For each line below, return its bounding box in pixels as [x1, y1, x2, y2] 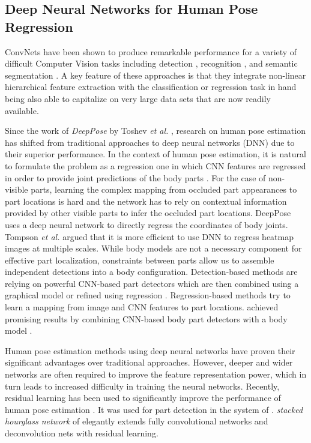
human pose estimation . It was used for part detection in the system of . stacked [5, 403, 303, 415]
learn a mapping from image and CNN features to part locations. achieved [5, 301, 279, 313]
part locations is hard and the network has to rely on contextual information [5, 194, 287, 207]
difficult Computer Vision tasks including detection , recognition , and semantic [5, 57, 298, 70]
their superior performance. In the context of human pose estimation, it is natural [5, 148, 306, 160]
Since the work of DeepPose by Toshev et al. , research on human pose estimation [5, 124, 306, 137]
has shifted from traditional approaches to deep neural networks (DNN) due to [5, 136, 295, 148]
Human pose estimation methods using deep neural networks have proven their [5, 344, 295, 357]
